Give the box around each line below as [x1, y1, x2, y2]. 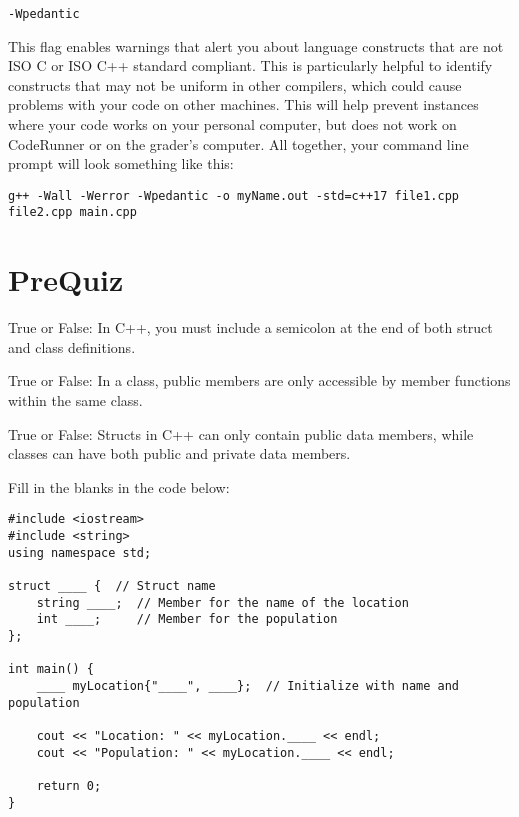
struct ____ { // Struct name [8, 579, 216, 594]
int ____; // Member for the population [36, 612, 338, 627]
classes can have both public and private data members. [8, 443, 351, 464]
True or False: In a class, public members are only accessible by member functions [8, 370, 511, 391]
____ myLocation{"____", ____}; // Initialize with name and [36, 678, 460, 693]
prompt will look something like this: [8, 153, 234, 174]
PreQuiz [8, 259, 124, 300]
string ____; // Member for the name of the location [36, 595, 409, 610]
